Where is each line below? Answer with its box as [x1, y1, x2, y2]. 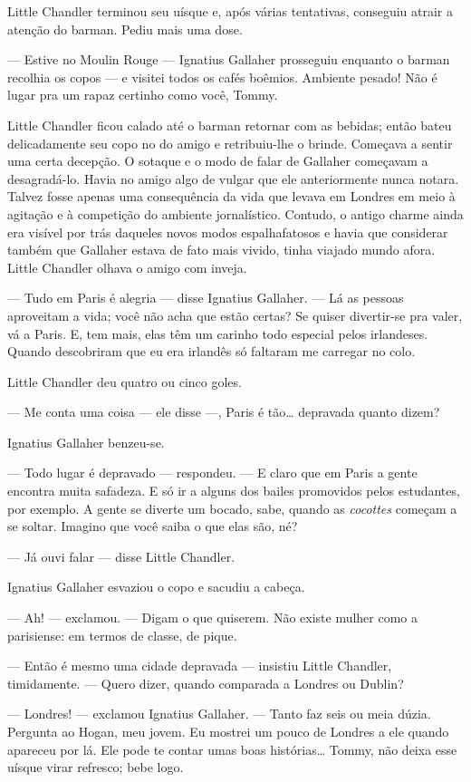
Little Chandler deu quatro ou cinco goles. [7, 372, 242, 391]
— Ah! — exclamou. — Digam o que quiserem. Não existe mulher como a [7, 608, 418, 627]
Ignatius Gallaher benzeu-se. [7, 432, 165, 451]
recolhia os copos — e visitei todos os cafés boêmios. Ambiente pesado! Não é [7, 67, 437, 86]
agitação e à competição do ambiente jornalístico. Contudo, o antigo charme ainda [7, 204, 464, 223]
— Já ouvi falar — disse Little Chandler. [7, 546, 235, 565]
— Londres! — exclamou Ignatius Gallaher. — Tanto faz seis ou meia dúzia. [7, 704, 431, 723]
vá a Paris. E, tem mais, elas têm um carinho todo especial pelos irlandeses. [7, 323, 428, 343]
